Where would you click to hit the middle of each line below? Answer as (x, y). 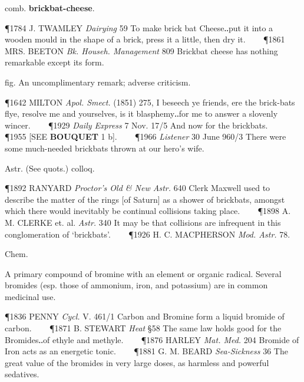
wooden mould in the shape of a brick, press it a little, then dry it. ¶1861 (145, 39)
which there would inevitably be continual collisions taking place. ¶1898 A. (148, 211)
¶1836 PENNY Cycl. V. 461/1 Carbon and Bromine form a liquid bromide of (145, 316)
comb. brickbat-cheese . (50, 8)
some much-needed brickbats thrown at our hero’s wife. (105, 148)
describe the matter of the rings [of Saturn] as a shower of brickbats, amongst (145, 199)
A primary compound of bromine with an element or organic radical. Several (143, 273)
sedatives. (22, 374)
